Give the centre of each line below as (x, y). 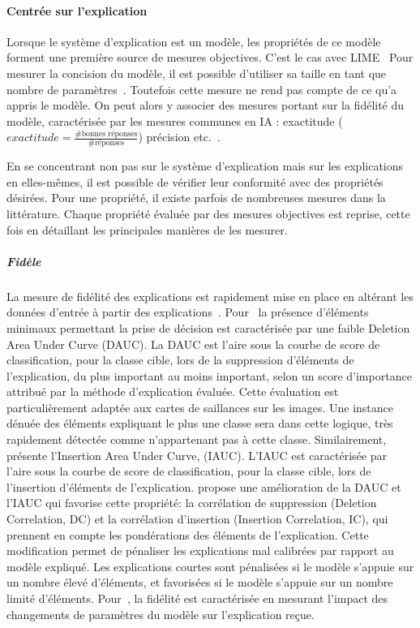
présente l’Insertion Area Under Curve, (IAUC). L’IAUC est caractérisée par (197, 455)
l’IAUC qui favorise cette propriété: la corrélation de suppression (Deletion (192, 503)
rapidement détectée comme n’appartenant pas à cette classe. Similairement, (197, 439)
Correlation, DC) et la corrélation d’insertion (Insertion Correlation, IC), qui (197, 519)
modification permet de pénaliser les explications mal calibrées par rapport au (200, 551)
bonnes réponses (109, 134)
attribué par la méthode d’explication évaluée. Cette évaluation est (173, 391)
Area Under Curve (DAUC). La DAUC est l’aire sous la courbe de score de (193, 344)
